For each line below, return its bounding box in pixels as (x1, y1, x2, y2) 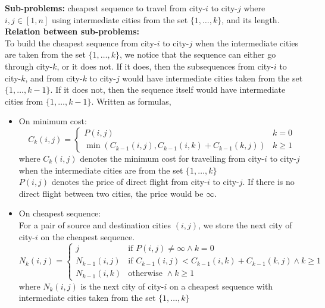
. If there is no (242, 175, 295, 188)
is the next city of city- (80, 279, 164, 292)
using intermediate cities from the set (51, 13, 188, 26)
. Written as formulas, (91, 95, 171, 107)
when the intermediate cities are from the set (18, 164, 183, 176)
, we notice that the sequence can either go (120, 48, 276, 61)
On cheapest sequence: (18, 207, 101, 219)
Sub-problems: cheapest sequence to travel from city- (5, 2, 206, 14)
